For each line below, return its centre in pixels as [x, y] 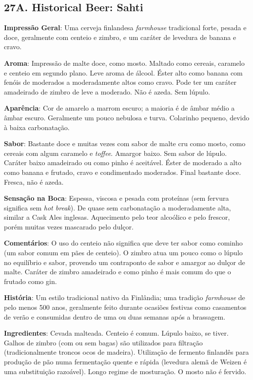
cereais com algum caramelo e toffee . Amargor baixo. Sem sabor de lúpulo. [116, 153]
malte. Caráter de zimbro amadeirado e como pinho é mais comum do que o [117, 272]
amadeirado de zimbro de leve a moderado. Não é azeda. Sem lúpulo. [107, 91]
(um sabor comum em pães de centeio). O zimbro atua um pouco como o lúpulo [123, 253]
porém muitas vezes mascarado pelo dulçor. [69, 226]
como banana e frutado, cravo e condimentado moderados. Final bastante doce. [123, 172]
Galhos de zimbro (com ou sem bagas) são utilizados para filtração [103, 342]
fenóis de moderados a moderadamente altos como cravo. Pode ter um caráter [120, 82]
